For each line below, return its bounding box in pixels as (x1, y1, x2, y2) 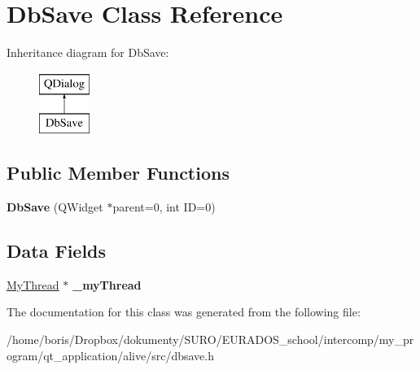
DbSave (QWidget (7, 198, 103, 215)
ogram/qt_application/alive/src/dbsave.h (7, 346, 214, 363)
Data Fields (7, 238, 107, 263)
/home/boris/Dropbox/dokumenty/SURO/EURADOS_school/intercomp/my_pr (7, 331, 414, 348)
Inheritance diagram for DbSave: (7, 44, 169, 61)
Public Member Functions (7, 160, 230, 185)
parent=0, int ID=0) (112, 198, 216, 215)
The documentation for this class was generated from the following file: (7, 303, 361, 320)
